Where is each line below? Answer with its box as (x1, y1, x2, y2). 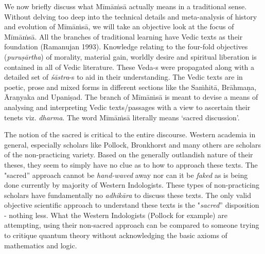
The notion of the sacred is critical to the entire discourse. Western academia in (4, 129, 256, 140)
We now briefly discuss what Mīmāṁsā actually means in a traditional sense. (4, 1, 247, 11)
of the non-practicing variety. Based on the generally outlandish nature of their (4, 149, 253, 160)
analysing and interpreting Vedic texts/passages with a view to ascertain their (4, 101, 251, 112)
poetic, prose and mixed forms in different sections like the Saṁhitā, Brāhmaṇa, (4, 81, 257, 92)
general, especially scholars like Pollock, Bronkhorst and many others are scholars (4, 139, 261, 150)
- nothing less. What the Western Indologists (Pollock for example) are (4, 209, 227, 220)
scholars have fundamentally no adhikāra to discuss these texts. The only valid (4, 189, 252, 200)
